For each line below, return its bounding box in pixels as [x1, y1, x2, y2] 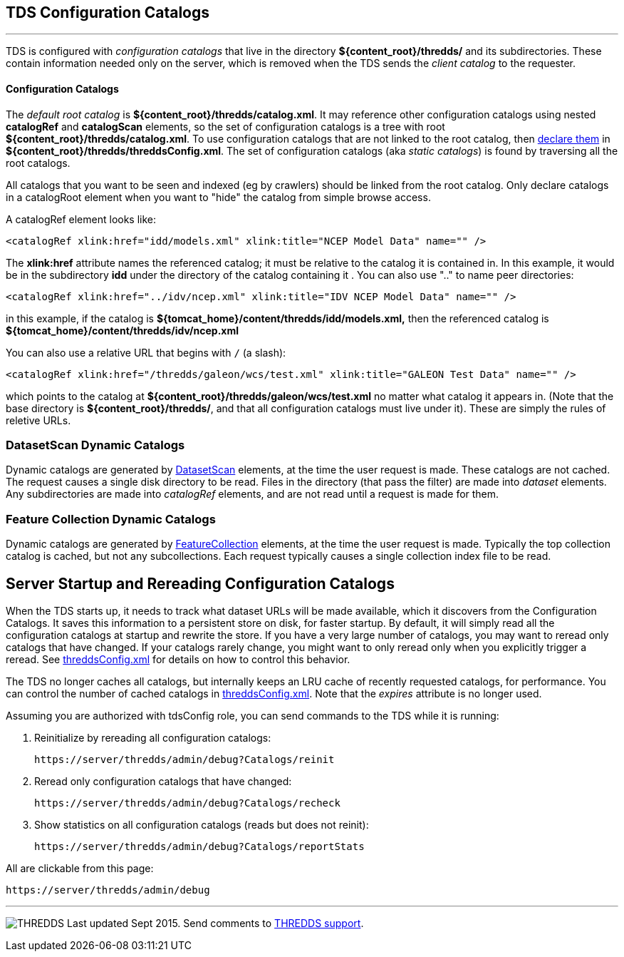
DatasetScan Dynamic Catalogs [6, 438, 185, 453]
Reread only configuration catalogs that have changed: [34, 774, 292, 787]
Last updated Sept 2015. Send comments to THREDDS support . [67, 916, 364, 929]
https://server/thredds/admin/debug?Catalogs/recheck [34, 797, 340, 809]
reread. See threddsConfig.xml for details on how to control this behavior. [6, 652, 350, 665]
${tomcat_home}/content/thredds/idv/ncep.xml [6, 324, 239, 337]
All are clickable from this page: [6, 861, 154, 874]
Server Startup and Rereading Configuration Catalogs [6, 574, 395, 593]
